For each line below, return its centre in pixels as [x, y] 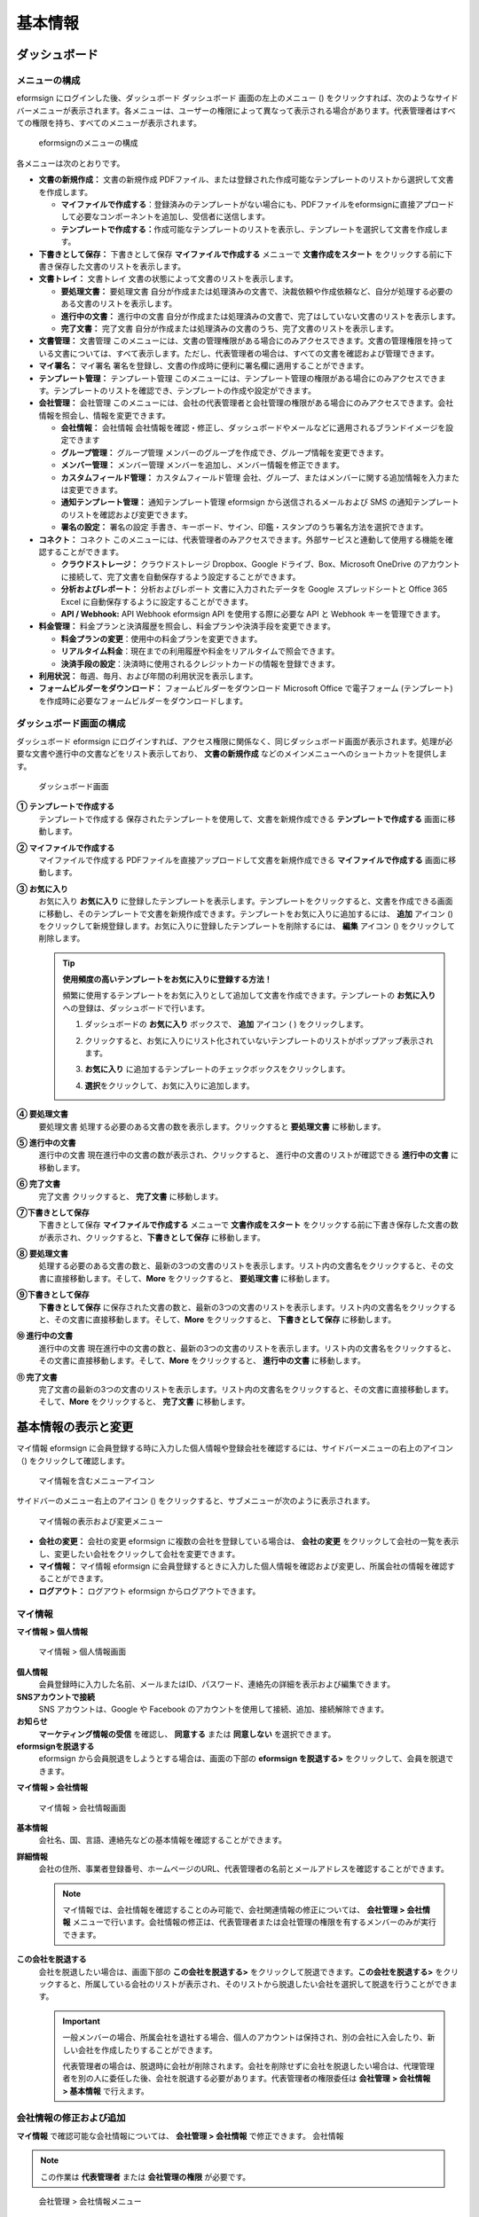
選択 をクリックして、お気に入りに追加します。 [169, 1085]
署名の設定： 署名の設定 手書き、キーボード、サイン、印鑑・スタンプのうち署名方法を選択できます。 [244, 527]
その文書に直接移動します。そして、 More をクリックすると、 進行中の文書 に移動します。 [202, 1360]
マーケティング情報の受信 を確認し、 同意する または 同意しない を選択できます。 [187, 1734]
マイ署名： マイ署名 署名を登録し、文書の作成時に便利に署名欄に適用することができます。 [204, 366]
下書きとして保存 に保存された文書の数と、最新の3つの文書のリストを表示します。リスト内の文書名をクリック [239, 1307]
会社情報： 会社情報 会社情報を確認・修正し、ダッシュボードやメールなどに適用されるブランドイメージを [253, 428]
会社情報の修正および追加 [71, 2118]
